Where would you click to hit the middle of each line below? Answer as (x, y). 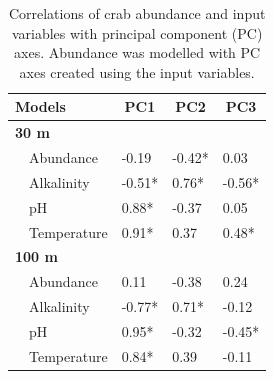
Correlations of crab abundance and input (137, 13)
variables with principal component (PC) (137, 32)
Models (40, 106)
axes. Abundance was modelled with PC (137, 52)
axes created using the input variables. (137, 71)
